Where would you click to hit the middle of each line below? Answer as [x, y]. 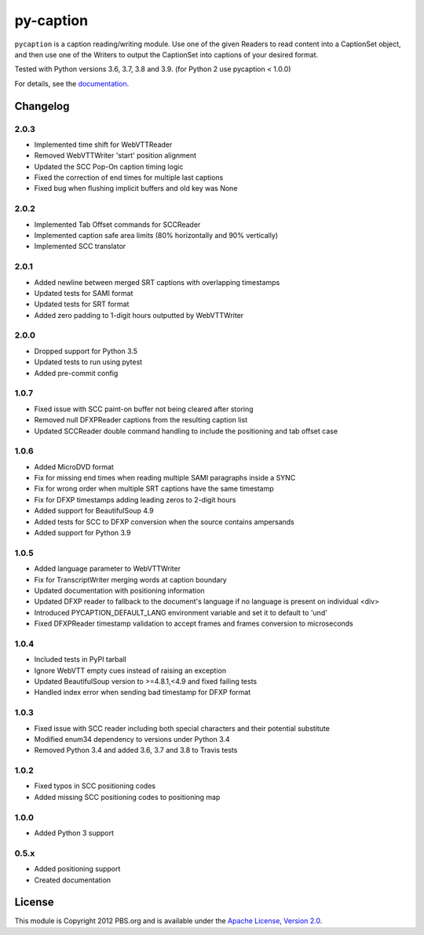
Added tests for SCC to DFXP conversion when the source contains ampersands [164, 521]
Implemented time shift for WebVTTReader [103, 144]
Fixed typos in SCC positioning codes [95, 786]
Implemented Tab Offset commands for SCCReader [117, 225]
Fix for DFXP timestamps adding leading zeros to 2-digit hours [135, 499]
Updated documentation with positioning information [119, 590]
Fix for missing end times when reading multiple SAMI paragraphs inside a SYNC [165, 478]
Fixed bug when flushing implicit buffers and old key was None [136, 188]
